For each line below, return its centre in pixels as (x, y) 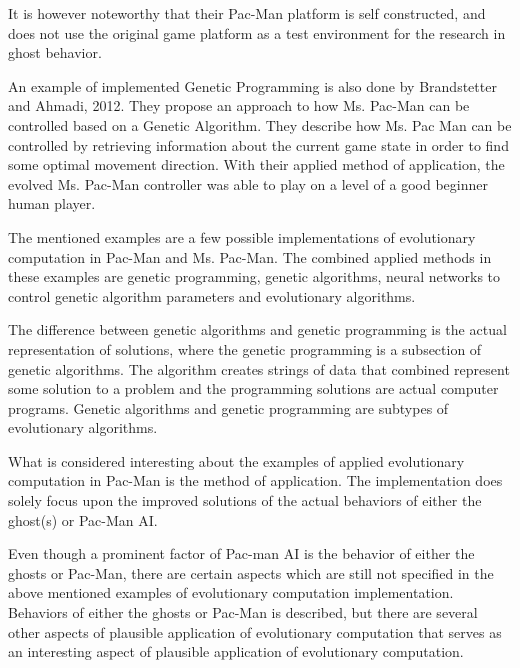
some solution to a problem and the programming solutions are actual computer (253, 388)
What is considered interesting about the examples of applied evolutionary (236, 460)
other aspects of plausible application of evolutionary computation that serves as (255, 631)
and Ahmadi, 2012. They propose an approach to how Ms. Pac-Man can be (239, 105)
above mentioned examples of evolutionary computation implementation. (231, 592)
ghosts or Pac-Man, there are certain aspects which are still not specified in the (251, 572)
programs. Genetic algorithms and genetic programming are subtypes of (228, 407)
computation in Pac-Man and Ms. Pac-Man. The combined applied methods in (250, 256)
